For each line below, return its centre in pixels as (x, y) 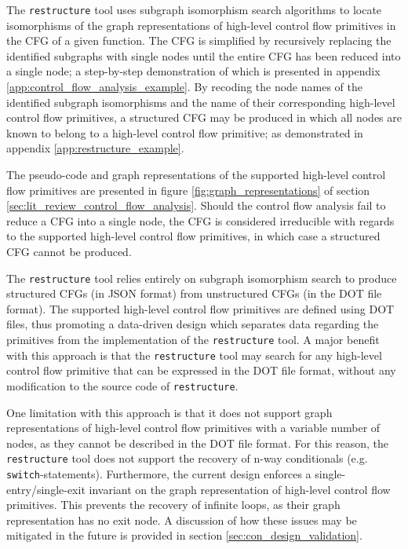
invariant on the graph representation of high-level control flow (240, 489)
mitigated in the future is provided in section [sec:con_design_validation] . (184, 535)
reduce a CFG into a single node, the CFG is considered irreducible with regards (200, 220)
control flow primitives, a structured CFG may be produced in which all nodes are (204, 117)
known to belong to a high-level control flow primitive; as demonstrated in (185, 132)
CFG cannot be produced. (69, 251)
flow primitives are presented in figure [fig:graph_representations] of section (188, 190)
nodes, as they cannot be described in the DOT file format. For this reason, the (198, 443)
